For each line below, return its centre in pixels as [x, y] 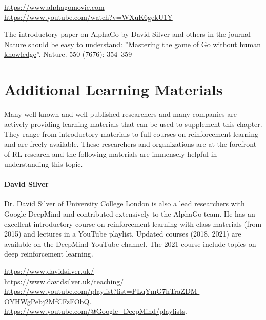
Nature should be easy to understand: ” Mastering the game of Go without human [133, 44]
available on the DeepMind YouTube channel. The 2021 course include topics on [130, 243]
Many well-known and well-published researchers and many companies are [120, 114]
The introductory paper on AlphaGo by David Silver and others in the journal [127, 34]
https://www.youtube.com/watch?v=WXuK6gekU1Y [88, 17]
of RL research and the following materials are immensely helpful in [111, 154]
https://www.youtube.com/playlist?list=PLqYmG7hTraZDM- [102, 291]
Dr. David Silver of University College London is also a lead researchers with [125, 204]
